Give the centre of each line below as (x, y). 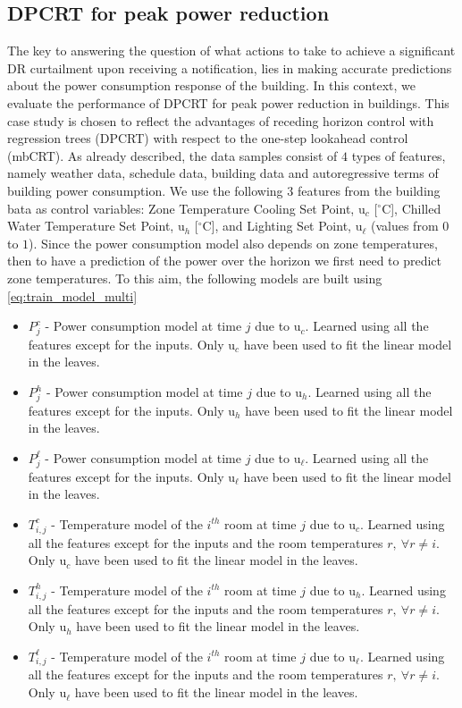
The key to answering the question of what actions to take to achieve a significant (231, 51)
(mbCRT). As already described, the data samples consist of (172, 155)
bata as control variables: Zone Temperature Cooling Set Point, (181, 208)
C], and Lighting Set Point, (277, 226)
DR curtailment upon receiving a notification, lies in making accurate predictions (230, 67)
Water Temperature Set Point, (91, 226)
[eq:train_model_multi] (72, 295)
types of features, (399, 155)
